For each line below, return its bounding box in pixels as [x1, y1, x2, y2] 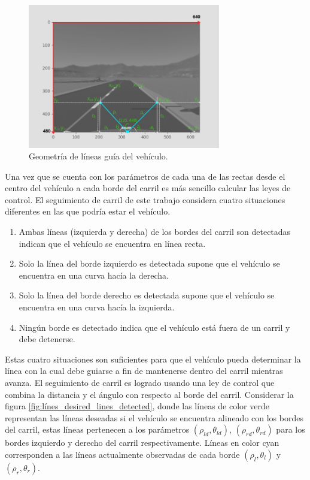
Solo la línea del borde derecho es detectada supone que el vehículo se [19, 289, 275, 301]
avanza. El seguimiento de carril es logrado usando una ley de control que [5, 376, 275, 388]
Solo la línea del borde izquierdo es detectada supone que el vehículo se [19, 257, 280, 270]
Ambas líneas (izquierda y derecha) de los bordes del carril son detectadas [19, 225, 291, 238]
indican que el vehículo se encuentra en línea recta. [19, 237, 206, 249]
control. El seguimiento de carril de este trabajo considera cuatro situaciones [5, 193, 285, 206]
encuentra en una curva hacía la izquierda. [19, 301, 175, 313]
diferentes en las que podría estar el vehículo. [5, 205, 171, 218]
